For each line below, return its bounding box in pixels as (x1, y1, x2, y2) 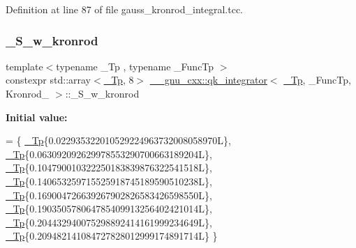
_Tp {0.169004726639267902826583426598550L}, (6, 187, 212, 202)
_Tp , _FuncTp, (283, 72, 351, 87)
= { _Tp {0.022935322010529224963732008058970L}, (6, 133, 231, 148)
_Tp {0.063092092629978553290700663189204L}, (6, 146, 212, 161)
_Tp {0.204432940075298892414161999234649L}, (6, 215, 212, 229)
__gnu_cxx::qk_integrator (149, 72, 267, 87)
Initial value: (6, 109, 68, 124)
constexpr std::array (6, 72, 91, 87)
